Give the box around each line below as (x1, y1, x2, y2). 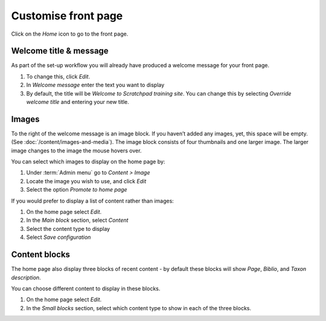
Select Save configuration (26, 233, 91, 241)
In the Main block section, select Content (26, 216, 129, 224)
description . (11, 274, 42, 281)
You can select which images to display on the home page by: (11, 158, 165, 166)
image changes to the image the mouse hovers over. (11, 147, 142, 154)
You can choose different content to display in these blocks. (11, 285, 161, 292)
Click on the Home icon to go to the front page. (11, 30, 129, 37)
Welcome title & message (11, 46, 109, 56)
